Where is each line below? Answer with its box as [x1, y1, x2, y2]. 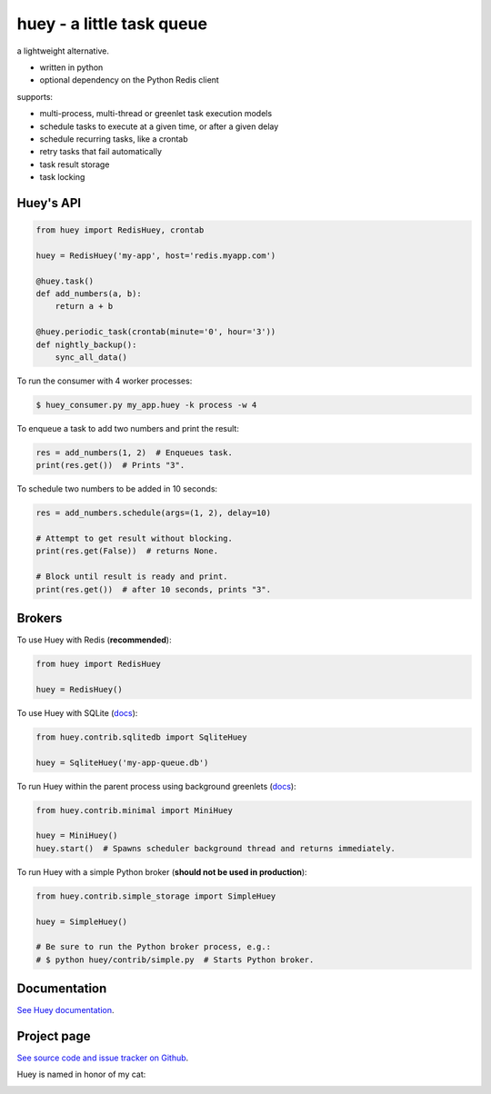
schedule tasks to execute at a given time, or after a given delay [39, 121, 279, 132]
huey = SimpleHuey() [35, 916, 127, 927]
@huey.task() [35, 275, 95, 286]
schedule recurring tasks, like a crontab [39, 133, 188, 144]
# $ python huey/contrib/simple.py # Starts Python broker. [35, 954, 315, 965]
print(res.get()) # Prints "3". [35, 460, 185, 471]
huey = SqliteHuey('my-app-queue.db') [35, 757, 209, 768]
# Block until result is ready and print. [35, 572, 228, 582]
